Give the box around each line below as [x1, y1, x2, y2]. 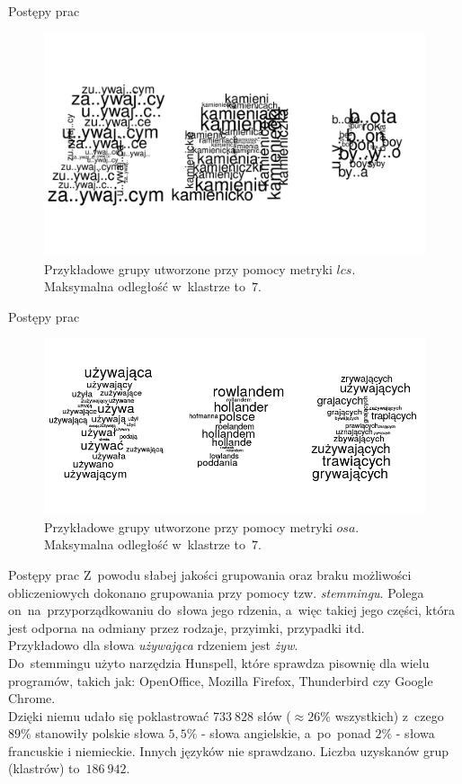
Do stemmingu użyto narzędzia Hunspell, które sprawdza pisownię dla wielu [8, 653, 430, 672]
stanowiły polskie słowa [35, 724, 164, 743]
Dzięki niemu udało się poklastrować [8, 706, 209, 725]
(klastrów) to [8, 759, 80, 778]
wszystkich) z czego [334, 706, 444, 725]
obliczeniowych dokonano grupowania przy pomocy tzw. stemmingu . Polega [8, 583, 424, 601]
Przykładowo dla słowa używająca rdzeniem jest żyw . [8, 636, 298, 655]
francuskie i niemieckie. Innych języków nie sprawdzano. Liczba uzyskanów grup [8, 741, 449, 760]
